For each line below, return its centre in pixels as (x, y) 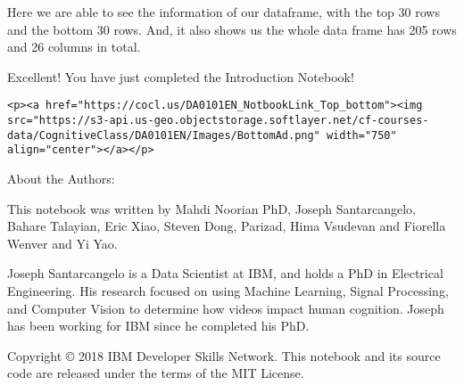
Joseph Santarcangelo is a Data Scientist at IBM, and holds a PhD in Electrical (225, 273)
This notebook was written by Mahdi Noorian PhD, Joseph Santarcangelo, (211, 208)
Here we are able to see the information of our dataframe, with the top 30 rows (224, 12)
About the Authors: (61, 178)
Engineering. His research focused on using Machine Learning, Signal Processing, (228, 290)
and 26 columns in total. (74, 47)
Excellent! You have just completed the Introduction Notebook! (181, 76)
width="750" (361, 135)
